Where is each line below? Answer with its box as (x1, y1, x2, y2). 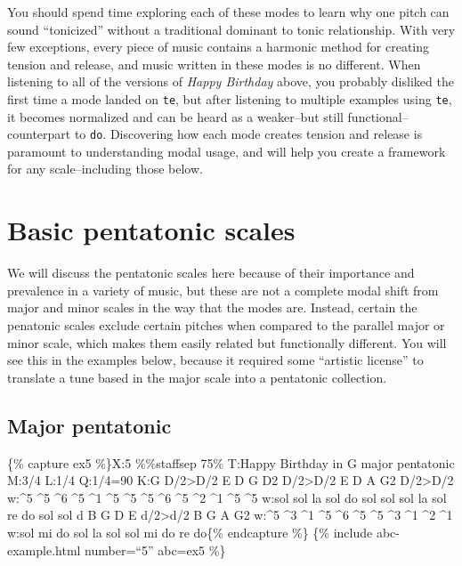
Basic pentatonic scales (7, 212, 296, 248)
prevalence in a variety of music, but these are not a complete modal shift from (7, 280, 439, 299)
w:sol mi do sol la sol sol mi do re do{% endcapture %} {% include (7, 522, 373, 541)
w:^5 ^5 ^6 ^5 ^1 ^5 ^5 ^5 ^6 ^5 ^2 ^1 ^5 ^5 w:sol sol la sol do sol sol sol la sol (7, 488, 447, 506)
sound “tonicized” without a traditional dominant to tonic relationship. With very (7, 20, 456, 38)
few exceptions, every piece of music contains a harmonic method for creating (7, 37, 430, 56)
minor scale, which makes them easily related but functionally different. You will (7, 333, 447, 352)
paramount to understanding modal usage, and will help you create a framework (7, 141, 446, 160)
